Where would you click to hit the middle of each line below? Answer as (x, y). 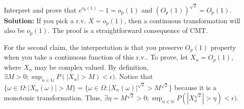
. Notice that (134, 76)
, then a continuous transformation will (182, 20)
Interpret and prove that (40, 9)
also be (14, 30)
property (223, 47)
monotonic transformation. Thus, (53, 98)
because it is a (195, 87)
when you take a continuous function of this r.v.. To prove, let (96, 57)
